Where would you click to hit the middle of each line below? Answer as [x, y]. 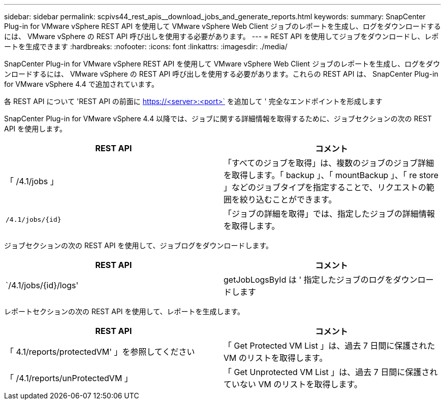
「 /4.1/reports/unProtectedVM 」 [69, 378]
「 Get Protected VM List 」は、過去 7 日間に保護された [329, 346]
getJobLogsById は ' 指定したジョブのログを [308, 280]
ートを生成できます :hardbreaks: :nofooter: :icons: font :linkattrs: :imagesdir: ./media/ [146, 46]
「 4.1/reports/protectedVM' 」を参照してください [100, 352]
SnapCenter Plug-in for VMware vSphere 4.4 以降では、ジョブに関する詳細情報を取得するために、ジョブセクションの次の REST [218, 119]
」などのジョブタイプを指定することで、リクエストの [325, 187]
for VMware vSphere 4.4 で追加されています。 [81, 84]
